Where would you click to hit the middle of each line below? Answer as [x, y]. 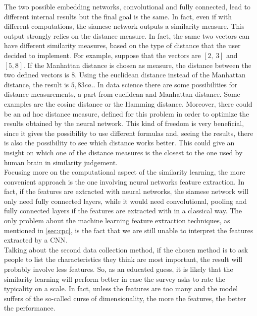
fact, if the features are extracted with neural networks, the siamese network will [126, 191]
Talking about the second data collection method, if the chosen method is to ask [126, 249]
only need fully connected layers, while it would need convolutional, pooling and [126, 201]
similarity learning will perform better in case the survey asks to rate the [115, 279]
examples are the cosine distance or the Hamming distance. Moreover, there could [128, 103]
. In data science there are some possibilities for [165, 84]
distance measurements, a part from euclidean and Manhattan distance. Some [122, 94]
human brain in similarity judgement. [61, 162]
